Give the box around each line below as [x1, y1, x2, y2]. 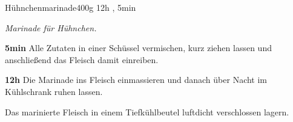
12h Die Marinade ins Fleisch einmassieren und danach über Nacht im [5, 73, 268, 86]
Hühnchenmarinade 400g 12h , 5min [5, 1, 136, 13]
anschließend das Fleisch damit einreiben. [5, 53, 159, 66]
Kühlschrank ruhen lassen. [5, 85, 103, 97]
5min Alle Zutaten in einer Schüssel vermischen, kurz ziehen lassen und [5, 41, 272, 54]
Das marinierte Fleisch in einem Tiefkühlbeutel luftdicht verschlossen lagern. [5, 105, 289, 118]
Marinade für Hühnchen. [5, 21, 97, 34]
